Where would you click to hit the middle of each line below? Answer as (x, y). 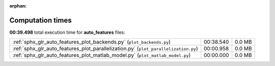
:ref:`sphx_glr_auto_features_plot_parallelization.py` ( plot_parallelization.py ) (105, 49)
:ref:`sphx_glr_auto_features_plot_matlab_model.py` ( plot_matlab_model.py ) (102, 55)
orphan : (18, 6)
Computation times (40, 20)
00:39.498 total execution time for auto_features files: (67, 32)
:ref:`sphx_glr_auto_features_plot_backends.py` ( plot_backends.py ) (91, 42)
